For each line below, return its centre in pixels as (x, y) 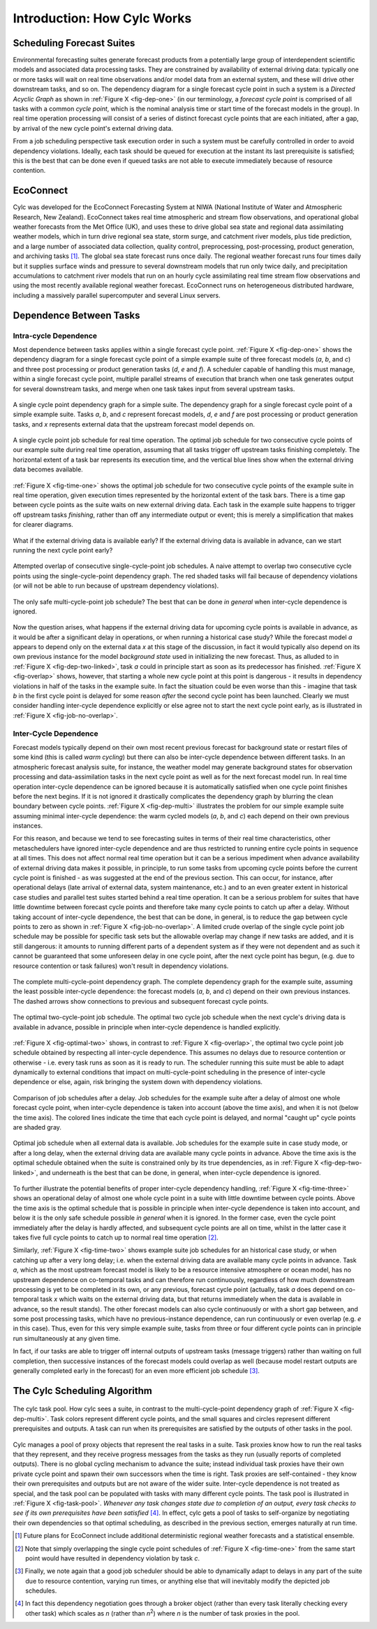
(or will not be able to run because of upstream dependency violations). (116, 586)
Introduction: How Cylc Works (102, 18)
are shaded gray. (37, 1128)
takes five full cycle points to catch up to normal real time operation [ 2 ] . (116, 1237)
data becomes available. (48, 469)
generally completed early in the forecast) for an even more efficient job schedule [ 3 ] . (136, 1371)
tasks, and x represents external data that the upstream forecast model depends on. (134, 424)
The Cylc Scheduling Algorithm (83, 1391)
